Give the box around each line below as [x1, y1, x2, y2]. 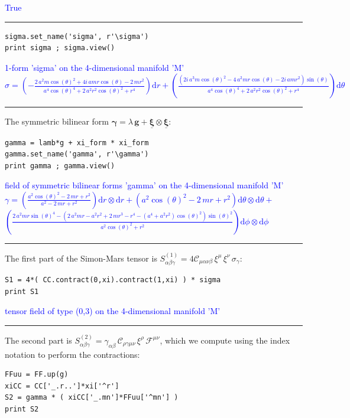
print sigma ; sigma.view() [5, 44, 115, 53]
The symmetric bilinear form [5, 115, 109, 128]
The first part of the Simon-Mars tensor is [5, 252, 157, 264]
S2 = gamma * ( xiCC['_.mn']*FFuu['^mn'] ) [5, 393, 179, 402]
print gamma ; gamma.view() [5, 161, 115, 170]
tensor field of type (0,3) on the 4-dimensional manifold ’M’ [5, 305, 221, 317]
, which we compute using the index [160, 334, 290, 346]
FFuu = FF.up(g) [5, 370, 69, 379]
